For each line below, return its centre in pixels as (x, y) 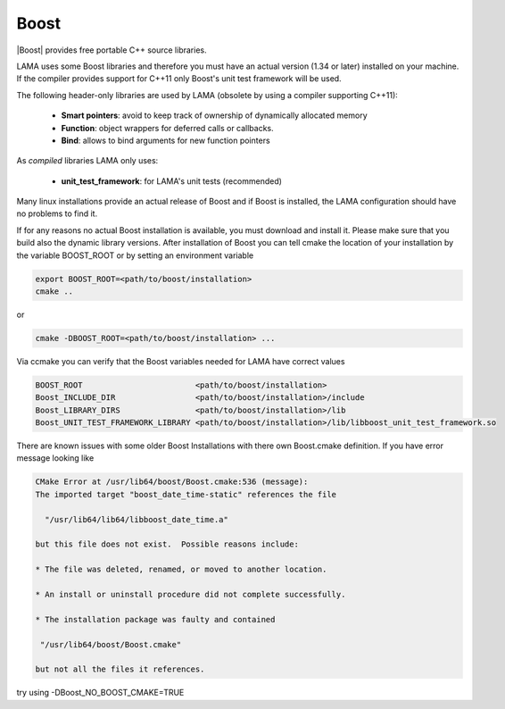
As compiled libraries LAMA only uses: (87, 161)
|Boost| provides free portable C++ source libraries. (112, 50)
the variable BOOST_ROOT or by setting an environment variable (135, 255)
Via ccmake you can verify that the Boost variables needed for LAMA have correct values (181, 361)
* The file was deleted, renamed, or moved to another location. (181, 570)
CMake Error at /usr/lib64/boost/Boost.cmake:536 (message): (172, 482)
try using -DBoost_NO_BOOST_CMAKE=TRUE (100, 693)
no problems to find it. (57, 213)
